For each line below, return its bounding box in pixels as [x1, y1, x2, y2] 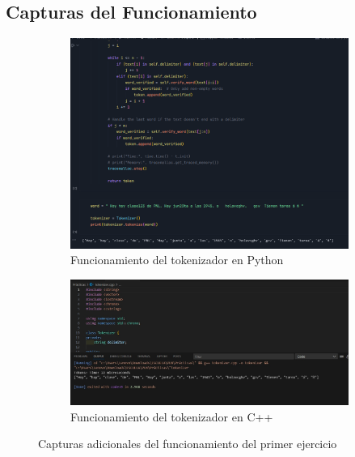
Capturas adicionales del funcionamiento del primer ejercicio [38, 435, 337, 452]
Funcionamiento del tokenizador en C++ [70, 408, 273, 425]
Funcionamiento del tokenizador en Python [70, 251, 284, 268]
